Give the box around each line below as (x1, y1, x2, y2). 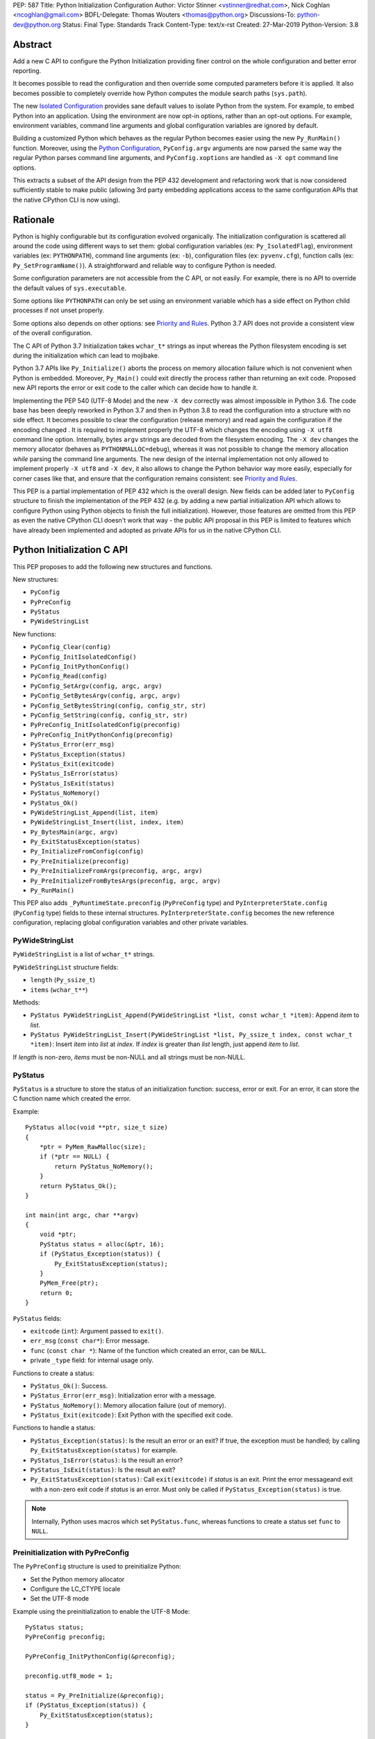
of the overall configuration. (12, 329, 93, 337)
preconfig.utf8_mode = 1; (25, 1672, 114, 1680)
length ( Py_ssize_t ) (30, 976, 96, 984)
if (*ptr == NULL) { (39, 1153, 110, 1161)
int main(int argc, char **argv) (25, 1211, 139, 1219)
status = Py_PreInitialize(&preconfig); (25, 1691, 165, 1699)
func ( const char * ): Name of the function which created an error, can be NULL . (30, 1346, 267, 1354)
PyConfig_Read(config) (30, 672, 108, 680)
